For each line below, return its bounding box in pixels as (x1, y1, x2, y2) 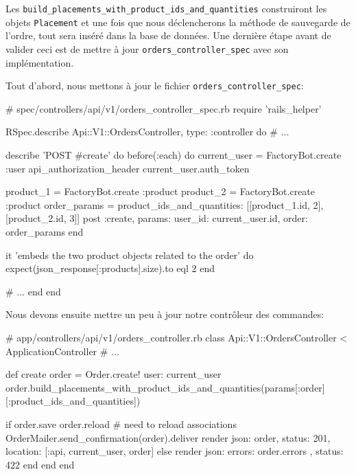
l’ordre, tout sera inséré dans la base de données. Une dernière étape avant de (5, 28, 331, 43)
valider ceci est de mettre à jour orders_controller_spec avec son (5, 41, 289, 56)
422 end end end (5, 457, 75, 471)
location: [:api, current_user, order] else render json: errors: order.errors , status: (5, 444, 344, 458)
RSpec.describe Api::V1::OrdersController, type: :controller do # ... (5, 124, 289, 139)
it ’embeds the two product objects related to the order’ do (5, 247, 254, 262)
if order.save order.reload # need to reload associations (5, 416, 237, 431)
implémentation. (5, 55, 74, 69)
